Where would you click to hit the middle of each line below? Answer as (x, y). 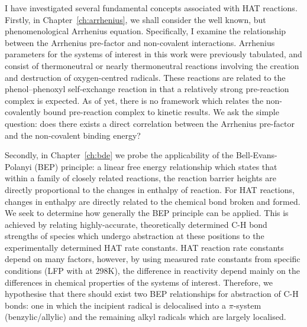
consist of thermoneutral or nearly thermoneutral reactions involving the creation (152, 65)
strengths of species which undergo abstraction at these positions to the (135, 236)
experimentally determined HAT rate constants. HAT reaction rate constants (144, 247)
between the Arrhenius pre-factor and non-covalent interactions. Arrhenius (140, 42)
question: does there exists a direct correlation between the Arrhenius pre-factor (150, 123)
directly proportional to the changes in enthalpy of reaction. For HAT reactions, (150, 189)
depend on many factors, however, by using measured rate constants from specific (153, 259)
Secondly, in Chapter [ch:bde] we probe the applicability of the (119, 155)
